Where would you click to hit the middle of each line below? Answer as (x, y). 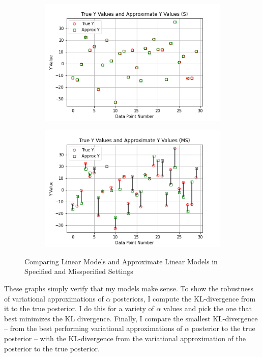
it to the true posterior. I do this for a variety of (79, 308)
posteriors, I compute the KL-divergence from (184, 298)
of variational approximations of (54, 298)
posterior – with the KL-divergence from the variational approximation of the (125, 338)
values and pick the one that (208, 308)
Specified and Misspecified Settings (79, 271)
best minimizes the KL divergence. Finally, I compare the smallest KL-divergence (131, 318)
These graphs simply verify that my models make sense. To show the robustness (129, 289)
